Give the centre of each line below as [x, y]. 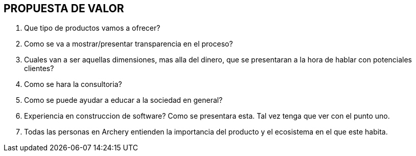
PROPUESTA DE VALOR [64, 8]
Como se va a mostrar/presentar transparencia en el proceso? [129, 44]
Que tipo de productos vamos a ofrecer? [92, 28]
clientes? [39, 69]
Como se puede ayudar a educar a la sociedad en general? [123, 100]
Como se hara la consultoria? [73, 84]
